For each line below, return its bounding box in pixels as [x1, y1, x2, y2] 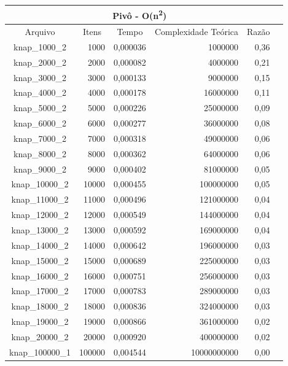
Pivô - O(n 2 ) [112, 7, 167, 22]
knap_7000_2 [14, 131, 66, 144]
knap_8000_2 [14, 147, 66, 160]
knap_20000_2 [11, 330, 69, 343]
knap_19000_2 [11, 315, 69, 328]
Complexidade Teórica [154, 25, 239, 37]
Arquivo [25, 25, 55, 37]
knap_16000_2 [11, 269, 69, 282]
